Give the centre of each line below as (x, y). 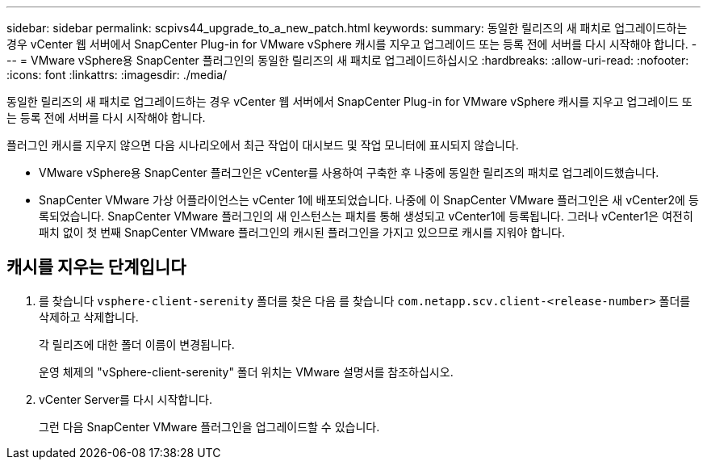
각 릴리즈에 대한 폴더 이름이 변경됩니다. (137, 344)
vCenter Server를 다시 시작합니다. (126, 399)
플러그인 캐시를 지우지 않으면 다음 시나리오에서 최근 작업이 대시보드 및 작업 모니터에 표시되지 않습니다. (263, 145)
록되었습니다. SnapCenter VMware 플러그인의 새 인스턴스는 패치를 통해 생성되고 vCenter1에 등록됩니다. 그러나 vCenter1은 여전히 (366, 216)
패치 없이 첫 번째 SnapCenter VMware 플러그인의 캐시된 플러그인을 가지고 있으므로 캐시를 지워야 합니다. (302, 232)
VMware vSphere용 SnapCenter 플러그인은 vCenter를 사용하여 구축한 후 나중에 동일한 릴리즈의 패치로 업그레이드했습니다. (349, 172)
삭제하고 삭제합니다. (89, 317)
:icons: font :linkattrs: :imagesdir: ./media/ (117, 75)
